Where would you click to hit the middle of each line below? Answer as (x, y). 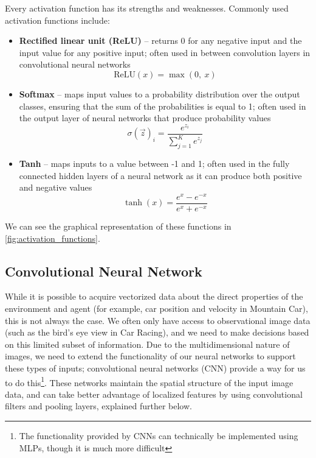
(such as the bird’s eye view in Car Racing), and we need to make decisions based (157, 332)
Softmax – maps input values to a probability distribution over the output (160, 93)
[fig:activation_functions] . (53, 238)
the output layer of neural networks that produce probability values (145, 118)
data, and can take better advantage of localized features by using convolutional (154, 394)
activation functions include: (57, 20)
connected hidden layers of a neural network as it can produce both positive (160, 175)
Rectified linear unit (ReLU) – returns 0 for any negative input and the (160, 41)
